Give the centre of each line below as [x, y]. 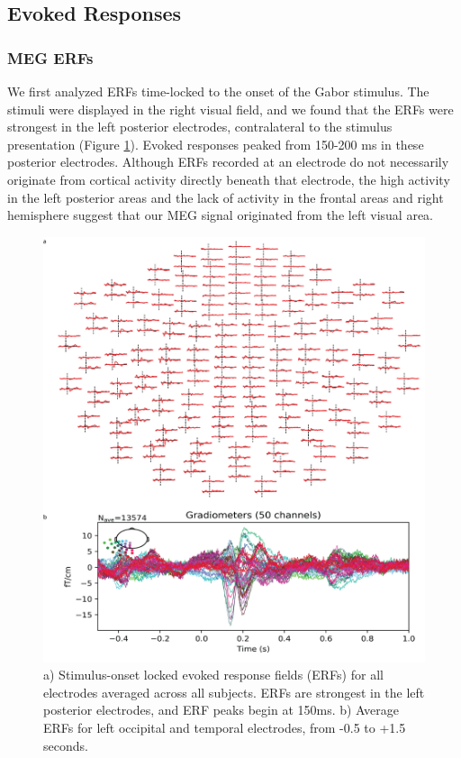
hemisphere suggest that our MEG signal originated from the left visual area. [221, 215]
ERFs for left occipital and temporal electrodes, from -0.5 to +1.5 [225, 728]
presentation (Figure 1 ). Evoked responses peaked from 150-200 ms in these [216, 144]
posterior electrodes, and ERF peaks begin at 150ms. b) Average [221, 710]
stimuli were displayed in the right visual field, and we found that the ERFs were [230, 109]
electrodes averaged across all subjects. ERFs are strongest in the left [234, 692]
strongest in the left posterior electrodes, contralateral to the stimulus [200, 127]
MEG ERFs [50, 57]
